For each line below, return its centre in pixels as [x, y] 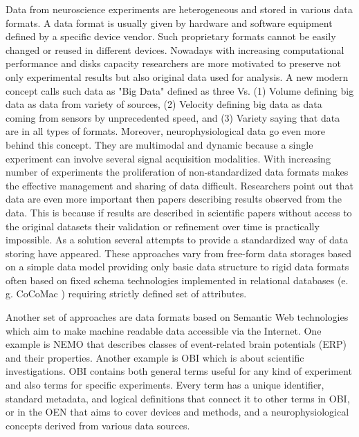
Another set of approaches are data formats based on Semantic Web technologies [177, 317]
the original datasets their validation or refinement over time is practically [163, 226]
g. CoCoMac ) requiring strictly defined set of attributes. [126, 294]
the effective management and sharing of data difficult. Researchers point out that [179, 185]
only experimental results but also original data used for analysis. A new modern [177, 76]
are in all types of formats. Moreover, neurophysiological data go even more [166, 131]
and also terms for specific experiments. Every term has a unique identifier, [165, 385]
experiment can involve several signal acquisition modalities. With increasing [168, 158]
